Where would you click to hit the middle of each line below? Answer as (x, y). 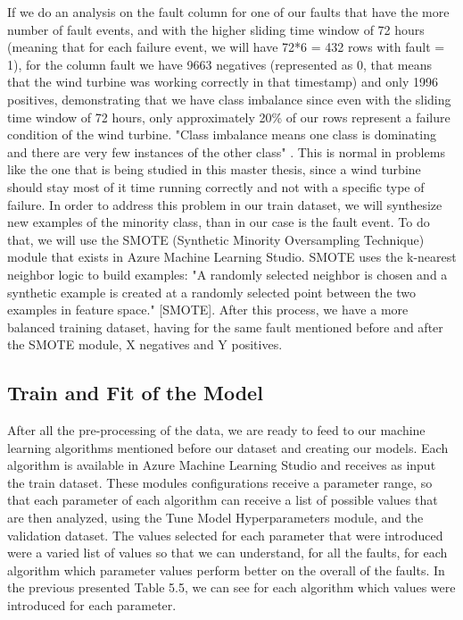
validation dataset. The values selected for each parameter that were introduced (225, 535)
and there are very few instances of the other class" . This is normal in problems (226, 151)
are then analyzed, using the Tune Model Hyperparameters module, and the (215, 518)
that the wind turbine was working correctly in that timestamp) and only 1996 (223, 82)
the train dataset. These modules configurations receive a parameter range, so (220, 482)
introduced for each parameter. (92, 605)
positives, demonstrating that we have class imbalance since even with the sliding (229, 99)
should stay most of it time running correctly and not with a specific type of (216, 186)
